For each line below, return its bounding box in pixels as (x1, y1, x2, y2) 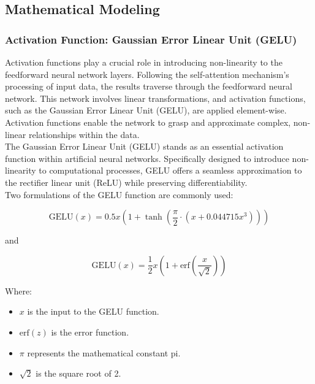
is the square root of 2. (36, 367, 121, 380)
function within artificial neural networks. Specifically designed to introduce (5, 152, 289, 164)
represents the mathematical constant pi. (27, 346, 181, 359)
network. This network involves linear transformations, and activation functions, (5, 91, 306, 104)
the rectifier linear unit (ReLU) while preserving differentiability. (5, 175, 248, 188)
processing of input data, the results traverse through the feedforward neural (5, 80, 292, 93)
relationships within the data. (28, 128, 140, 140)
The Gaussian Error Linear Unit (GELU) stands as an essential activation (5, 140, 284, 153)
